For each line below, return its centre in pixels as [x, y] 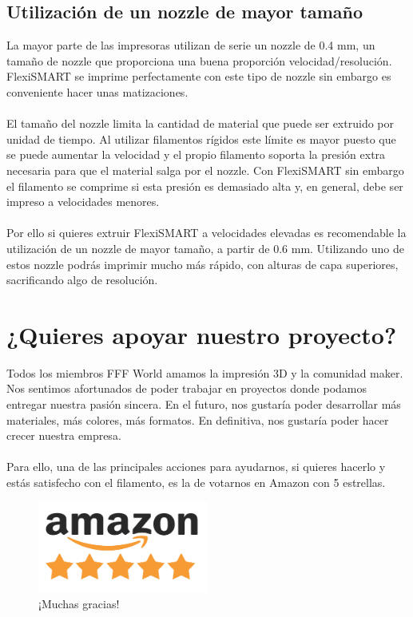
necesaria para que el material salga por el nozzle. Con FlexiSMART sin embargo [205, 170]
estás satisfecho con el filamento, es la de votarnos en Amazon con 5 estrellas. [196, 482]
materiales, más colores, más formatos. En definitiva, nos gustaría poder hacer [198, 419]
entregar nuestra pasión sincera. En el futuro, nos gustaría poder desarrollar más [204, 404]
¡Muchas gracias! [79, 604]
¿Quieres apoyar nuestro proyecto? [202, 334]
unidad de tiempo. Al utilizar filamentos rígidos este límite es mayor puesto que [201, 138]
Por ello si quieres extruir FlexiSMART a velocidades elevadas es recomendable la [206, 233]
